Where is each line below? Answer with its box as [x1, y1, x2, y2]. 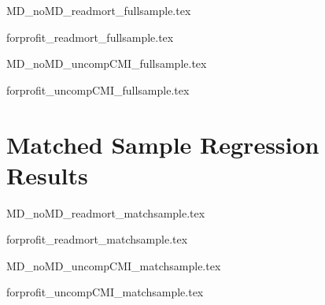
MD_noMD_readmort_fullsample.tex [6, 2, 191, 18]
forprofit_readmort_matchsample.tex [6, 231, 188, 247]
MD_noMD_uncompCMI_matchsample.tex [6, 257, 221, 273]
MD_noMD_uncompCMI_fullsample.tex [6, 55, 207, 72]
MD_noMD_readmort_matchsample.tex [6, 204, 205, 221]
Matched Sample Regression [6, 128, 319, 160]
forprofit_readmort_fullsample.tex [6, 28, 174, 45]
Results [6, 158, 88, 191]
